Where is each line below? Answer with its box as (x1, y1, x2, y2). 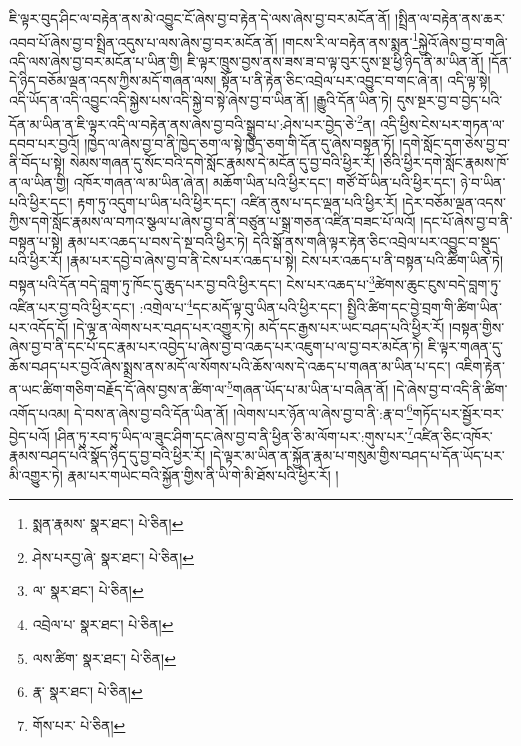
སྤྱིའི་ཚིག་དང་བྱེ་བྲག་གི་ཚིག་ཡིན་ (347, 296, 502, 317)
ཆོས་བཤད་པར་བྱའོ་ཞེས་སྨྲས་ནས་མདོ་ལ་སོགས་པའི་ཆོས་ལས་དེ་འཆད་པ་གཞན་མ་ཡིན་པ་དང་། (9, 355, 451, 376)
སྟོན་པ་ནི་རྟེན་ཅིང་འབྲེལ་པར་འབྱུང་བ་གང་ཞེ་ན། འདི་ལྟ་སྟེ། (221, 70, 491, 91)
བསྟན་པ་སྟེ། (9, 230, 63, 251)
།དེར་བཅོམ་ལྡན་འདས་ (402, 191, 506, 212)
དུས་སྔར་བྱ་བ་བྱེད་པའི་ (396, 90, 503, 111)
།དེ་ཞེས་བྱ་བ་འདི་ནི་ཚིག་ (393, 378, 508, 399)
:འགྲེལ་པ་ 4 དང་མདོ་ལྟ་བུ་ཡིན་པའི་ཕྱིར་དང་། (139, 294, 343, 317)
